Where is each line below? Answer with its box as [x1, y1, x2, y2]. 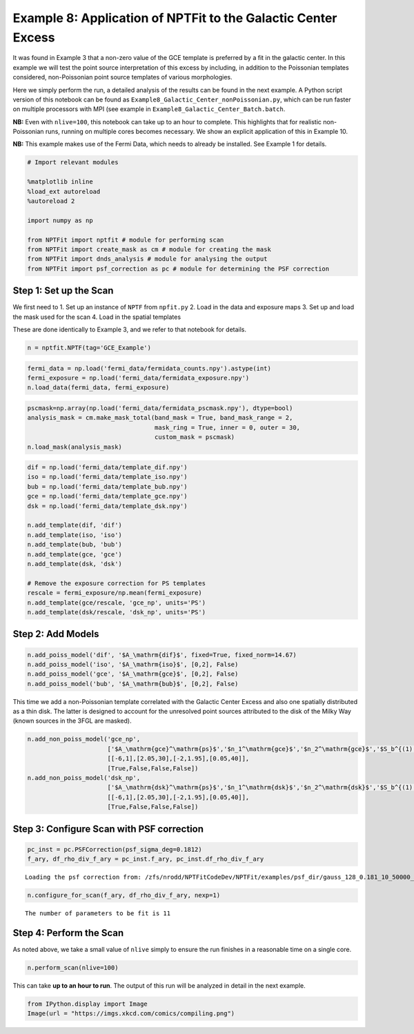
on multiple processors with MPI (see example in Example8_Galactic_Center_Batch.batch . [12, 105, 286, 113]
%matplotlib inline [27, 178, 93, 186]
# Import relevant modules [27, 159, 119, 166]
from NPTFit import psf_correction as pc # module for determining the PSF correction [27, 264, 330, 273]
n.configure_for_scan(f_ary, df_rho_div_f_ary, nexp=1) [27, 891, 221, 899]
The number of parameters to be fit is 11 [25, 910, 171, 917]
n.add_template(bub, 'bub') [27, 540, 122, 549]
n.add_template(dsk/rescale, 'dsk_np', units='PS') [27, 608, 206, 616]
